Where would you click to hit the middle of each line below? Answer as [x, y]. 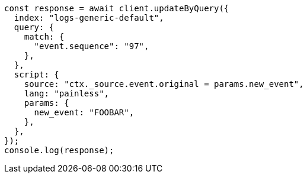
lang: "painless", [67, 93]
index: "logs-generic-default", [89, 18]
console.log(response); [59, 150]
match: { [44, 37]
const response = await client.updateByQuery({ [117, 8]
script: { [36, 75]
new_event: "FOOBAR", [84, 112]
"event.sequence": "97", [92, 46]
